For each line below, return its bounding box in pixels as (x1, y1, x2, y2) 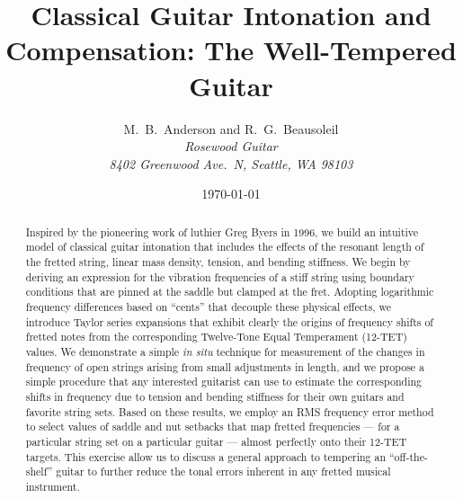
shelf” (25, 464, 53, 479)
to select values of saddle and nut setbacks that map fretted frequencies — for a (25, 419, 400, 434)
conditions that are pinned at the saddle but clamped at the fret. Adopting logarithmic (25, 284, 434, 299)
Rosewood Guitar (184, 137, 278, 156)
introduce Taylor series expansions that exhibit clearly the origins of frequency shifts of (25, 314, 433, 329)
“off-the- (388, 449, 428, 464)
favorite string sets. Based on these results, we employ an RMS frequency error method (25, 404, 434, 419)
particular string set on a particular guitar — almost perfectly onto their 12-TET (25, 433, 407, 449)
